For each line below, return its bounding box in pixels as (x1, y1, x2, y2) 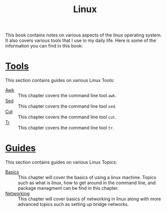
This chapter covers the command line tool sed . (18, 103, 116, 109)
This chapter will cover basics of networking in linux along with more (18, 196, 161, 202)
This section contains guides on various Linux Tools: (5, 77, 115, 83)
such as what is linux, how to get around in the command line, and (18, 180, 156, 186)
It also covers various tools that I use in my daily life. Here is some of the (5, 37, 156, 44)
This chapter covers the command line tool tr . (18, 125, 114, 131)
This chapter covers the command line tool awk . (18, 93, 116, 99)
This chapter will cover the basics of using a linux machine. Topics (18, 175, 156, 181)
